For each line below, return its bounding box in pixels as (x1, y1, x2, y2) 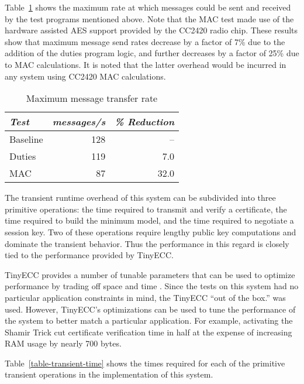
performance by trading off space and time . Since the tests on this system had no (5, 280, 299, 292)
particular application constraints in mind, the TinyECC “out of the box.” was (5, 291, 286, 303)
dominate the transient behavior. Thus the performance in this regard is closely (5, 237, 289, 249)
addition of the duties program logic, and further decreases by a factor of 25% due (5, 47, 299, 59)
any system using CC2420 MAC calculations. (5, 70, 166, 82)
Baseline (9, 132, 43, 146)
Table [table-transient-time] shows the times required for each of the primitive (5, 356, 285, 369)
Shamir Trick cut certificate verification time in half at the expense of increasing (5, 325, 292, 338)
